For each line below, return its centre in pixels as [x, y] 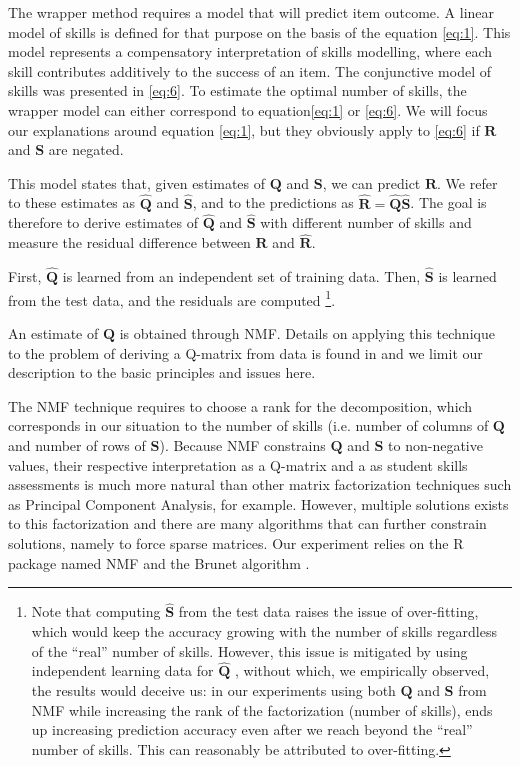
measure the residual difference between [129, 242]
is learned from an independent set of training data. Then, [241, 276]
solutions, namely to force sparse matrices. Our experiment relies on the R [236, 543]
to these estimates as [72, 202]
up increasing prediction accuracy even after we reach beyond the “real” [252, 729]
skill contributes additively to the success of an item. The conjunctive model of [250, 70]
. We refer [467, 182]
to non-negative [435, 445]
